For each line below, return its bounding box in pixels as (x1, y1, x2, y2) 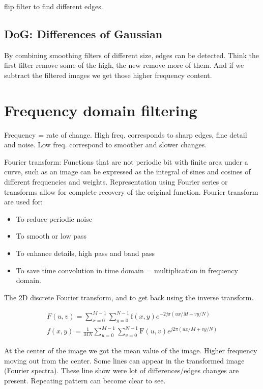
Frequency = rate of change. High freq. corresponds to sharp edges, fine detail (4, 129, 247, 140)
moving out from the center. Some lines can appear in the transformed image (4, 355, 245, 366)
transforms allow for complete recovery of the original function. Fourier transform (4, 186, 258, 197)
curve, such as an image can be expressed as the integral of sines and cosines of (4, 166, 251, 177)
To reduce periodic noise (16, 213, 92, 224)
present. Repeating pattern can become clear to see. (4, 375, 166, 385)
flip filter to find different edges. (4, 1, 103, 11)
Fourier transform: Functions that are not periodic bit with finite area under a (4, 156, 248, 167)
